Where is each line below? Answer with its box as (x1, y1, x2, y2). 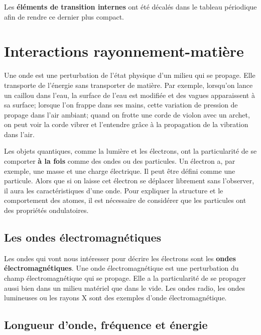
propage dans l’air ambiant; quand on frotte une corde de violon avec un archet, (4, 109, 250, 120)
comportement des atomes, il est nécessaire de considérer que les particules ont (4, 195, 246, 205)
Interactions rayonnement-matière (4, 41, 244, 61)
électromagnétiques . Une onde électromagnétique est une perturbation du (4, 263, 239, 273)
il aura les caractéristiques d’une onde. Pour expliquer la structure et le (4, 185, 223, 195)
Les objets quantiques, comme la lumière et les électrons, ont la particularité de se (4, 146, 257, 156)
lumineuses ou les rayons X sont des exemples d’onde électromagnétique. (4, 292, 227, 303)
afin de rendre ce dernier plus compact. (4, 11, 124, 22)
